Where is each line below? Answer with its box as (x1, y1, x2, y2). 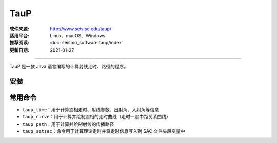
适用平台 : (9, 32, 29, 38)
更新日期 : (9, 46, 29, 53)
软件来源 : (9, 26, 29, 32)
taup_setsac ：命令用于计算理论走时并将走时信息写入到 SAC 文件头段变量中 (22, 128, 185, 134)
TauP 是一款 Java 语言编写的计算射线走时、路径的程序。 (9, 64, 129, 70)
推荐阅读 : (9, 40, 29, 46)
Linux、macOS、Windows (50, 32, 106, 38)
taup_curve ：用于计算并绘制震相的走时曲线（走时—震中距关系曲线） (22, 114, 171, 120)
